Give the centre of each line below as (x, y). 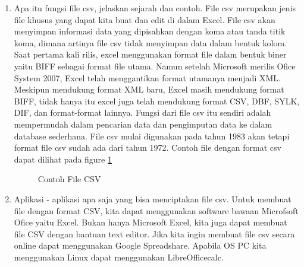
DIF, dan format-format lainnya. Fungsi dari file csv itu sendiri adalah (142, 112)
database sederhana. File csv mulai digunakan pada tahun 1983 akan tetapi (152, 136)
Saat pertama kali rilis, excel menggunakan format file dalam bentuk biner (150, 54)
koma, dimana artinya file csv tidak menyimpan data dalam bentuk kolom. (151, 42)
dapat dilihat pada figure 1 (63, 159)
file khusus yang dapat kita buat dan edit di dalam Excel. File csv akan (145, 19)
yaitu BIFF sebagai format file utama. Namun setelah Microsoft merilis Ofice (155, 66)
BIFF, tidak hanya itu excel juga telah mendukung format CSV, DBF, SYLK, (157, 101)
